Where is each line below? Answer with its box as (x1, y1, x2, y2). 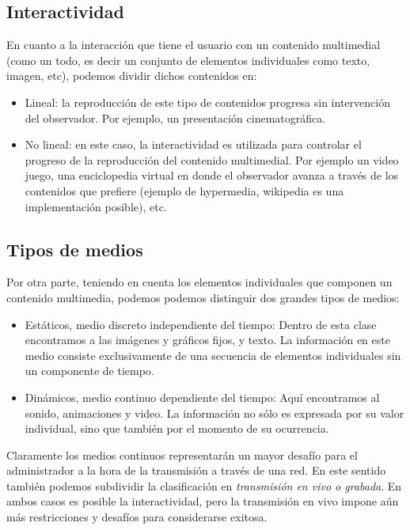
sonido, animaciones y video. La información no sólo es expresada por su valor (25, 404, 404, 421)
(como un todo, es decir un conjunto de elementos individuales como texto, (6, 51, 370, 68)
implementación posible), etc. (25, 198, 167, 214)
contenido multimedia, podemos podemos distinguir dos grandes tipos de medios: (6, 289, 400, 305)
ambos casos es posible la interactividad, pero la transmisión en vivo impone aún (6, 493, 399, 509)
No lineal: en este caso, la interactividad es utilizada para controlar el (25, 136, 362, 153)
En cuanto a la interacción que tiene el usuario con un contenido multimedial (6, 36, 381, 53)
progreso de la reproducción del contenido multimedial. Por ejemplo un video (25, 151, 399, 168)
